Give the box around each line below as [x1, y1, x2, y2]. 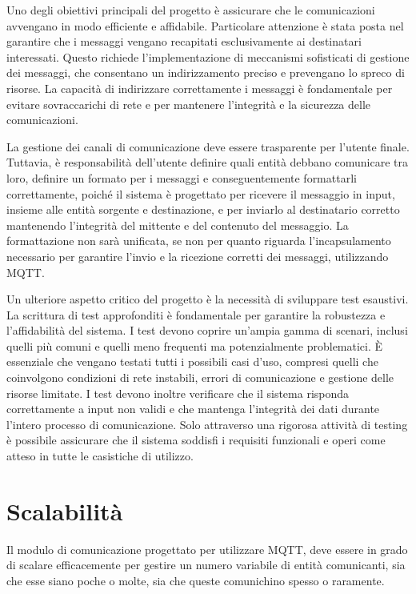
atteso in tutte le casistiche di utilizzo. [6, 448, 194, 464]
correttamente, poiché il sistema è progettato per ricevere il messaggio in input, [6, 185, 395, 202]
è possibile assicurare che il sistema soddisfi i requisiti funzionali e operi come [6, 431, 386, 448]
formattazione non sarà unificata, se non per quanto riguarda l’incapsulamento [6, 232, 391, 249]
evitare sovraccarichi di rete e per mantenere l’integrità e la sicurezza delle [6, 95, 371, 112]
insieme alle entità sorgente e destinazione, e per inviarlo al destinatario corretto [6, 201, 400, 218]
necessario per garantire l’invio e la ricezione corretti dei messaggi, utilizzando [6, 247, 389, 264]
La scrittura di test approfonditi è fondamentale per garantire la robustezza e [6, 306, 386, 323]
